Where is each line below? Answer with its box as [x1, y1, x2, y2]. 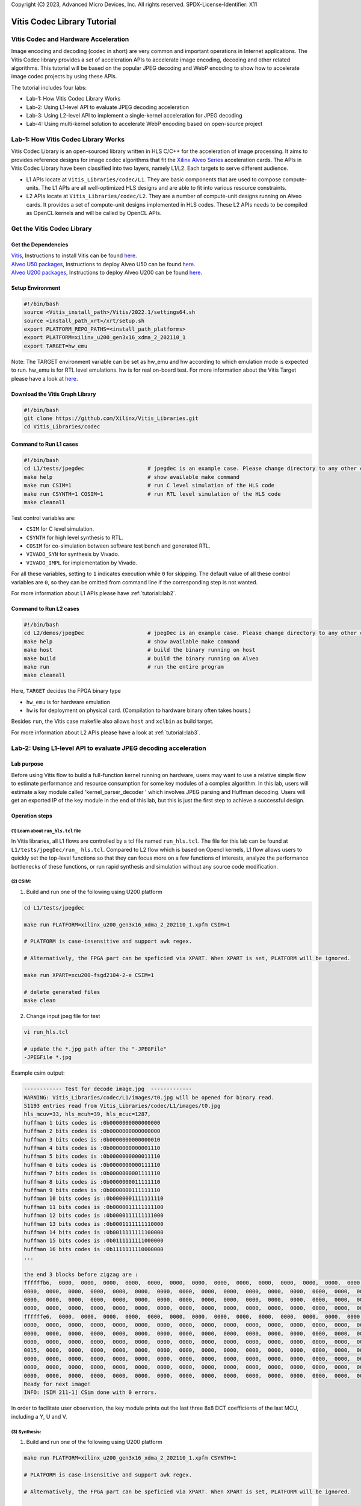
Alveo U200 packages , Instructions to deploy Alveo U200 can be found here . [11, 269, 203, 276]
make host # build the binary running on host [23, 646, 256, 654]
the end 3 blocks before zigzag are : [23, 1271, 138, 1278]
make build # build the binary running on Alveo [23, 655, 259, 662]
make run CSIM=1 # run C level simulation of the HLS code [23, 482, 275, 489]
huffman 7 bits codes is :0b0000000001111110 [23, 1170, 161, 1177]
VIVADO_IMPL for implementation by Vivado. [26, 559, 138, 566]
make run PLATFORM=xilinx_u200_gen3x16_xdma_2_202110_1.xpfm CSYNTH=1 [23, 1455, 237, 1461]
